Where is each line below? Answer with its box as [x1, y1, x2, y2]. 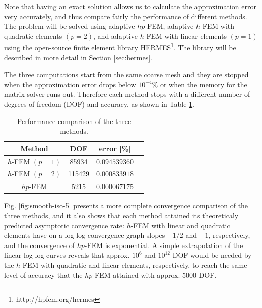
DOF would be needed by [172, 250, 252, 260]
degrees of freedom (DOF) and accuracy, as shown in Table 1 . [4, 99, 194, 109]
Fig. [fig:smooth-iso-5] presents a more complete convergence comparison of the [4, 200, 248, 211]
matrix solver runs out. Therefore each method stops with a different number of [4, 89, 250, 99]
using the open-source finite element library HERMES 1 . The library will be [4, 41, 236, 53]
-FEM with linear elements [144, 30, 227, 41]
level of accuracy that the [4, 269, 83, 280]
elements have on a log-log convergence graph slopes [4, 230, 165, 240]
